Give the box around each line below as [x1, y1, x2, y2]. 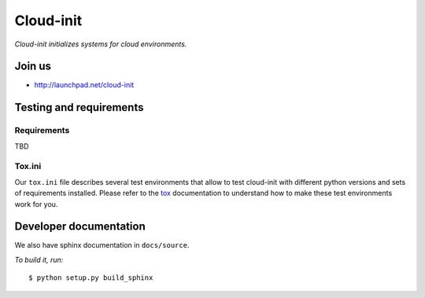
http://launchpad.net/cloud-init [34, 80, 135, 90]
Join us [14, 60, 51, 73]
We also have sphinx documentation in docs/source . [14, 241, 190, 250]
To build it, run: [14, 255, 64, 264]
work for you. [14, 199, 58, 208]
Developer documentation [14, 220, 146, 234]
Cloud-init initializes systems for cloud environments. [14, 39, 187, 49]
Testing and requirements [14, 101, 144, 114]
